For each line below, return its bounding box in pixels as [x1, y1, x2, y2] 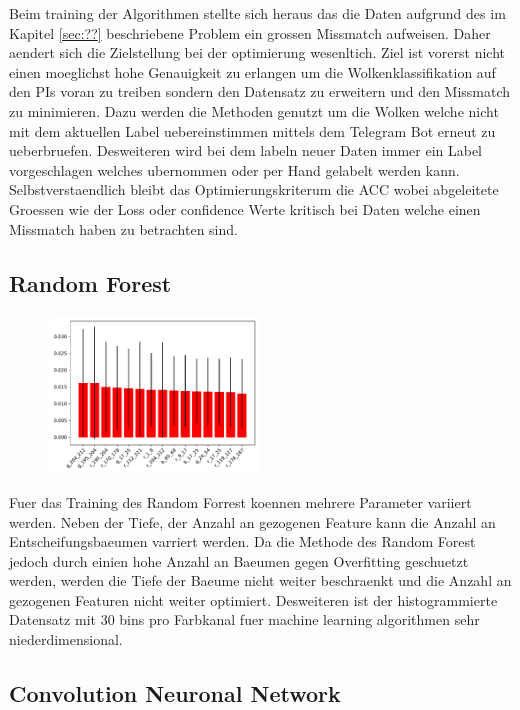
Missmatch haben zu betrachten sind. [9, 218, 238, 239]
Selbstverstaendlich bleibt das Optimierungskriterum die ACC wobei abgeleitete [9, 179, 499, 200]
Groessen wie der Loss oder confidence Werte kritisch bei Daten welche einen [9, 198, 481, 219]
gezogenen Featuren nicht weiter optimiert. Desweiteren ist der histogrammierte [9, 589, 498, 610]
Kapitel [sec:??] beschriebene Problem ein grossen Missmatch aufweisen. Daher [9, 22, 491, 43]
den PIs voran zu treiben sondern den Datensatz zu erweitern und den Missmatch [9, 81, 511, 102]
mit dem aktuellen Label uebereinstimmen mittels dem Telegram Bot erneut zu [9, 120, 496, 141]
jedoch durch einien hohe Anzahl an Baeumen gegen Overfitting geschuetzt [9, 550, 469, 571]
